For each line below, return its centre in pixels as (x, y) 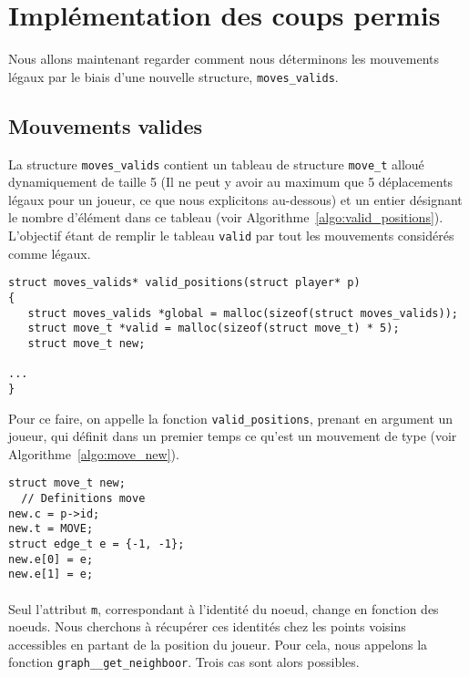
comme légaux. (50, 253)
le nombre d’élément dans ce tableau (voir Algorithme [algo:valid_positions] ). (226, 217)
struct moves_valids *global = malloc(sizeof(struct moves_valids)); (243, 313)
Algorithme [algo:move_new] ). (94, 453)
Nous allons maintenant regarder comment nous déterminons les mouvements (224, 59)
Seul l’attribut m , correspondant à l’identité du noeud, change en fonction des (224, 608)
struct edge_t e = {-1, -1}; (97, 544)
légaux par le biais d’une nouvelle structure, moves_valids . (173, 76)
